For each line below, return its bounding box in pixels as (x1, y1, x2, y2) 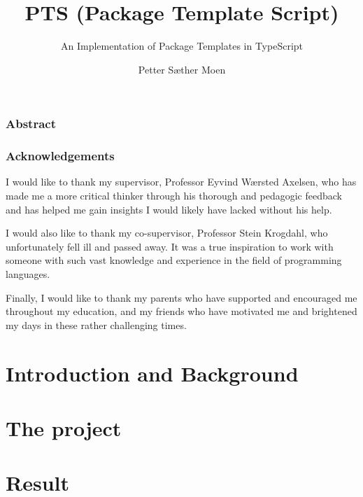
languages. (6, 267, 50, 281)
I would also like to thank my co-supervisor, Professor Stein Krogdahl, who (6, 225, 328, 240)
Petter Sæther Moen (138, 62, 226, 76)
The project (6, 413, 122, 442)
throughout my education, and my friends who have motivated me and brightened (6, 304, 357, 318)
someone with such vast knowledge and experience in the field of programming (6, 253, 342, 267)
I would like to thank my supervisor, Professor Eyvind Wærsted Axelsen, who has (6, 174, 357, 189)
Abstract (6, 115, 56, 132)
